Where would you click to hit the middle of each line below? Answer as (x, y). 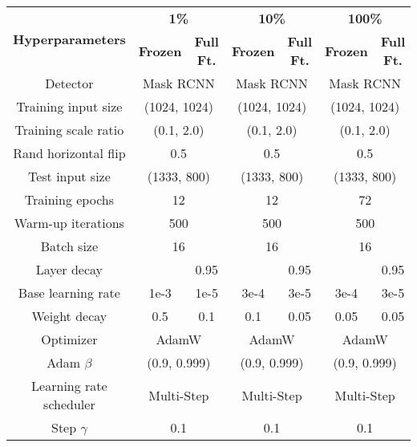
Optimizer (69, 339)
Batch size (69, 246)
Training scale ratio (69, 130)
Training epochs (69, 199)
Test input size (69, 176)
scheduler (69, 404)
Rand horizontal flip (69, 153)
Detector (69, 83)
